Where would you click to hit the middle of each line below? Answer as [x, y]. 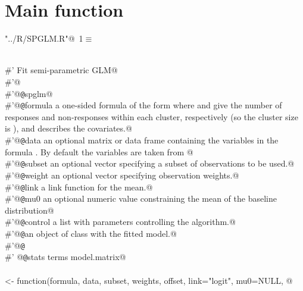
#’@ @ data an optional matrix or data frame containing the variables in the [142, 140]
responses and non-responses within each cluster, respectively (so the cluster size [151, 116]
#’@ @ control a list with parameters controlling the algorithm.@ [120, 222]
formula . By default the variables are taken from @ [99, 151]
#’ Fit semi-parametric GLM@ [61, 70]
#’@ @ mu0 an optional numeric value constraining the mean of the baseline [141, 198]
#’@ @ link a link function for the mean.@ [79, 187]
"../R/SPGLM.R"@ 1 [44, 38]
